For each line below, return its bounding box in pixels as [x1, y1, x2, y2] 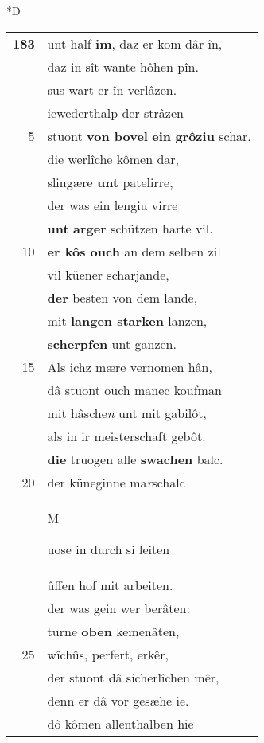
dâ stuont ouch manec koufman [47, 380, 222, 399]
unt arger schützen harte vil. [47, 218, 213, 237]
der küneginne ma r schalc [47, 472, 185, 491]
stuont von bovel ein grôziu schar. [47, 126, 251, 145]
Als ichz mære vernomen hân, [47, 357, 212, 376]
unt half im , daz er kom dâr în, [47, 33, 223, 53]
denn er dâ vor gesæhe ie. [47, 690, 189, 710]
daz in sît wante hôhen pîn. [47, 57, 199, 76]
